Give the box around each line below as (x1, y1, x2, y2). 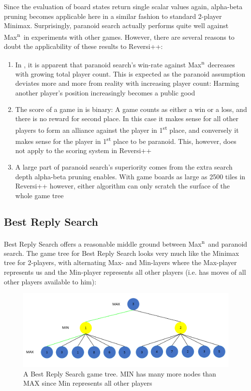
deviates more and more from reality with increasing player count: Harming (15, 78, 239, 88)
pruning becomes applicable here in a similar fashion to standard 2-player (4, 11, 222, 21)
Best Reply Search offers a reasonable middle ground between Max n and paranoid (4, 237, 248, 249)
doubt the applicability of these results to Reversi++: (4, 41, 163, 51)
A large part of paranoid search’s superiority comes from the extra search (15, 161, 233, 172)
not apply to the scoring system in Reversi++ (15, 145, 152, 156)
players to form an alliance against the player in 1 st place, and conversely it (15, 123, 239, 135)
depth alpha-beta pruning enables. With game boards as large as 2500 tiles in (15, 171, 246, 181)
